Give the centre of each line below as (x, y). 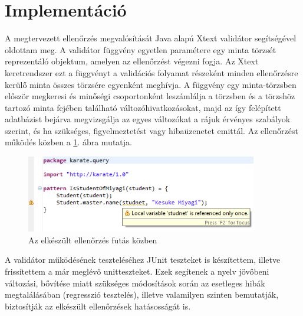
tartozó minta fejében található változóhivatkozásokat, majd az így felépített (143, 107)
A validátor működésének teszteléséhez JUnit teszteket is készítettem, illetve (143, 260)
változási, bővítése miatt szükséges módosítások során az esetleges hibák (135, 283)
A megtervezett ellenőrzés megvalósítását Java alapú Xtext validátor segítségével (151, 38)
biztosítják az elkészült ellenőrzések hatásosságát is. (98, 306)
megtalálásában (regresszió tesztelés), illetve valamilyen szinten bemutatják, (142, 294)
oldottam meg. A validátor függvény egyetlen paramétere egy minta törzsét (141, 49)
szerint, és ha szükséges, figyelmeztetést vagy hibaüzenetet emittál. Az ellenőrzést (151, 130)
